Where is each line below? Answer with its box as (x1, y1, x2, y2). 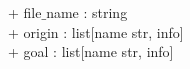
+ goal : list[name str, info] (8, 41, 174, 62)
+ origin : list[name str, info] (8, 21, 184, 42)
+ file (8, 2, 42, 22)
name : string (46, 2, 128, 22)
